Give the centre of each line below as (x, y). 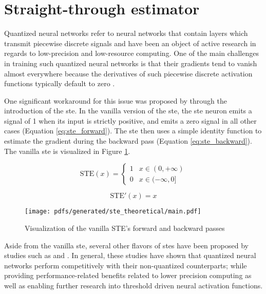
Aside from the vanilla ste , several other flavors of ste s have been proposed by (126, 245)
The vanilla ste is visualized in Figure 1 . (67, 151)
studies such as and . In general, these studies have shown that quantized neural (130, 255)
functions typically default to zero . (60, 83)
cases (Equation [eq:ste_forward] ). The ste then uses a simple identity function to (133, 131)
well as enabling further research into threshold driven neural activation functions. (134, 285)
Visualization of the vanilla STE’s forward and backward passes (125, 228)
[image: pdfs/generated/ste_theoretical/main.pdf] (113, 212)
